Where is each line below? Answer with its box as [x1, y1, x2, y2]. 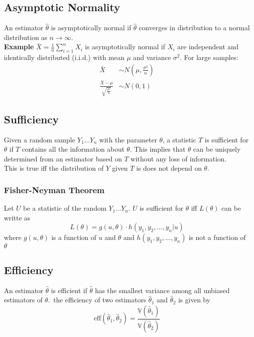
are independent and [177, 41, 239, 52]
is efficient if [51, 285, 87, 295]
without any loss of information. [130, 153, 227, 163]
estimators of [4, 295, 43, 305]
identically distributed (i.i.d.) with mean [4, 52, 125, 62]
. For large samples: [180, 52, 238, 62]
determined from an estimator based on [4, 153, 122, 163]
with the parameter [99, 134, 157, 144]
